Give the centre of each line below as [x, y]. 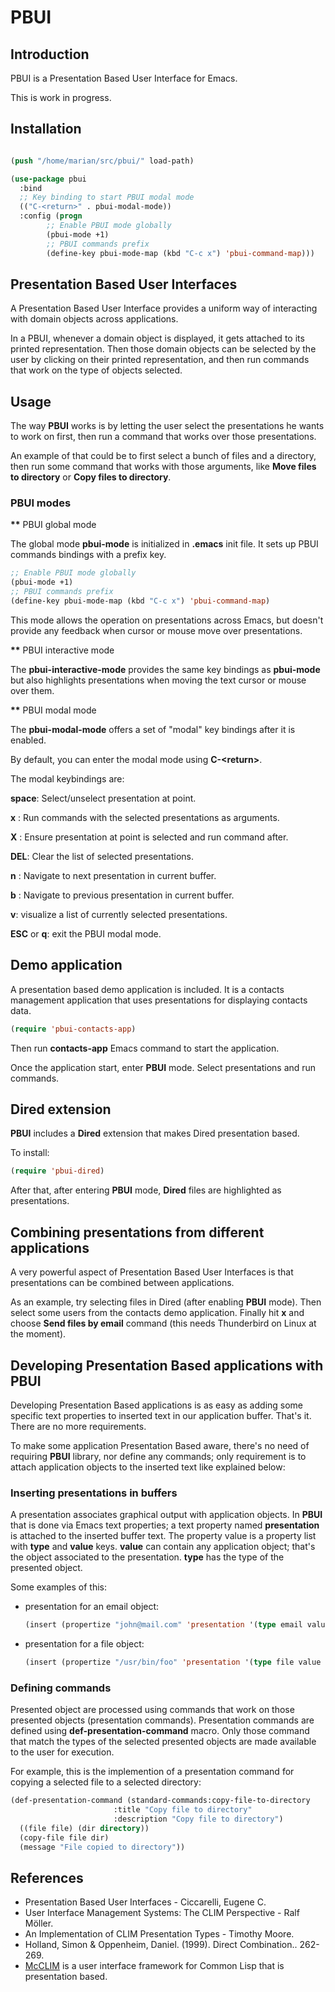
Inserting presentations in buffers [94, 1493]
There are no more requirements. [78, 1426]
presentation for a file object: [84, 1644]
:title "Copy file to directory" [183, 1810]
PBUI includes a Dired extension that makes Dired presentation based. [155, 1133]
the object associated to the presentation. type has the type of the [147, 1557]
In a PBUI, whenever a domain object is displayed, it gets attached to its [157, 338]
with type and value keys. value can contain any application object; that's [163, 1547]
